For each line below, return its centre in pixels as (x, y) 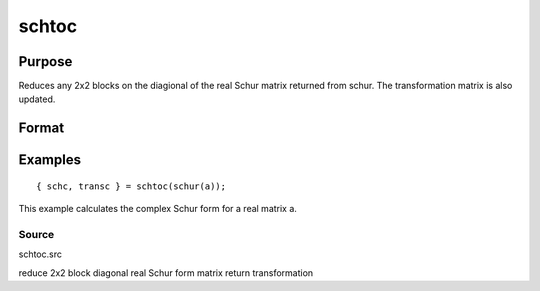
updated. (37, 99)
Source (36, 235)
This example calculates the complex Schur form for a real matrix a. (157, 209)
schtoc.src (40, 254)
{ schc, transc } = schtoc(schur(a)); (131, 186)
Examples (50, 160)
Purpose (45, 61)
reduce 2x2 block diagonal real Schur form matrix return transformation (166, 272)
